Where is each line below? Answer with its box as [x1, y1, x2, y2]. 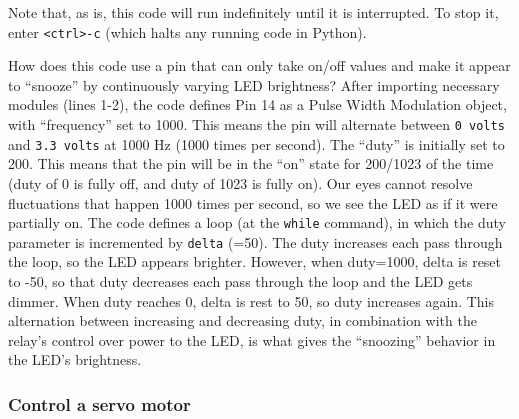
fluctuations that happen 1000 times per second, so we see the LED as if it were [8, 192, 498, 213]
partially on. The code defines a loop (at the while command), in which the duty [8, 212, 506, 233]
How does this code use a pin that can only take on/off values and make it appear [8, 55, 511, 76]
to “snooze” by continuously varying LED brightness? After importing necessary [8, 74, 500, 95]
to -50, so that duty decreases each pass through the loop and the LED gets [8, 271, 473, 292]
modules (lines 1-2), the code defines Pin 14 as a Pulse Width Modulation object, [8, 94, 507, 115]
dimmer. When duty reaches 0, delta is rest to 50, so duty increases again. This [8, 290, 494, 311]
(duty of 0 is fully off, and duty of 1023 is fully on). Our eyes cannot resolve [8, 172, 473, 193]
